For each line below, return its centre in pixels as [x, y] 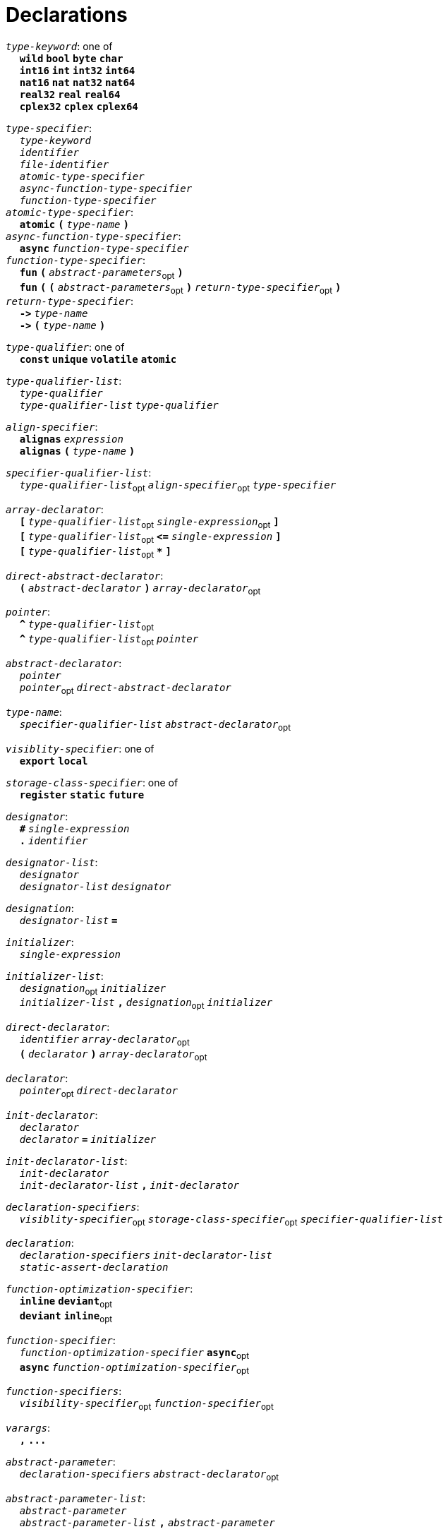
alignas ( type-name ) [77, 451]
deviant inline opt [66, 1317]
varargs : [28, 1428]
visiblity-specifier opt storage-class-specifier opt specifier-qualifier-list [231, 1220]
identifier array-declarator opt [104, 1041]
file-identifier [64, 164]
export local [54, 761]
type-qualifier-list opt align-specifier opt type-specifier [178, 487]
